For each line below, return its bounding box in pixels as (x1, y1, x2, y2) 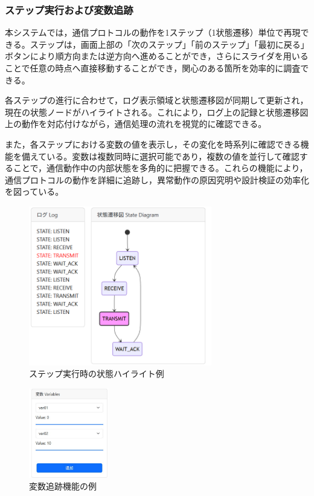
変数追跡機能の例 (29, 480, 97, 492)
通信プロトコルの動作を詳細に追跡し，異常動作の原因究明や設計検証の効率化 (5, 173, 309, 186)
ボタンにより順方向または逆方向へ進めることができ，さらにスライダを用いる (5, 50, 309, 62)
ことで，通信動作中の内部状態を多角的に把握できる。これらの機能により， (13, 162, 308, 174)
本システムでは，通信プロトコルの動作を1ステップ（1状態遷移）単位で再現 (5, 26, 301, 39)
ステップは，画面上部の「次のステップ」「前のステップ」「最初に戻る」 (30, 38, 309, 50)
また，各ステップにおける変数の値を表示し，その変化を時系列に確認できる (5, 137, 301, 150)
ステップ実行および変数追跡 (5, 2, 133, 17)
